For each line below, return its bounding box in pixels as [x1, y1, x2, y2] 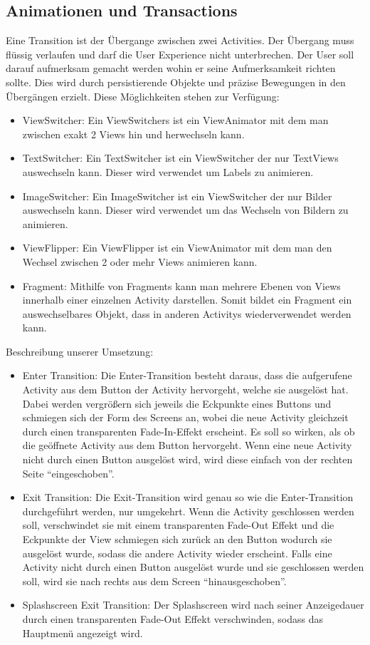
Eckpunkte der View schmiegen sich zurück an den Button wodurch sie [22, 532, 332, 547]
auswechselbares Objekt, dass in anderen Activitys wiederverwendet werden [22, 306, 351, 321]
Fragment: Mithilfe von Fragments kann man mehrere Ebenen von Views [22, 278, 341, 293]
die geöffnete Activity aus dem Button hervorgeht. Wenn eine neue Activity [22, 438, 352, 453]
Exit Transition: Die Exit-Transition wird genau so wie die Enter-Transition [22, 490, 354, 505]
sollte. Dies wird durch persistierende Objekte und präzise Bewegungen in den [6, 74, 346, 89]
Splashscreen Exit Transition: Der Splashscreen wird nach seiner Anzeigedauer [22, 597, 364, 612]
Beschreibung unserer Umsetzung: [6, 344, 154, 358]
